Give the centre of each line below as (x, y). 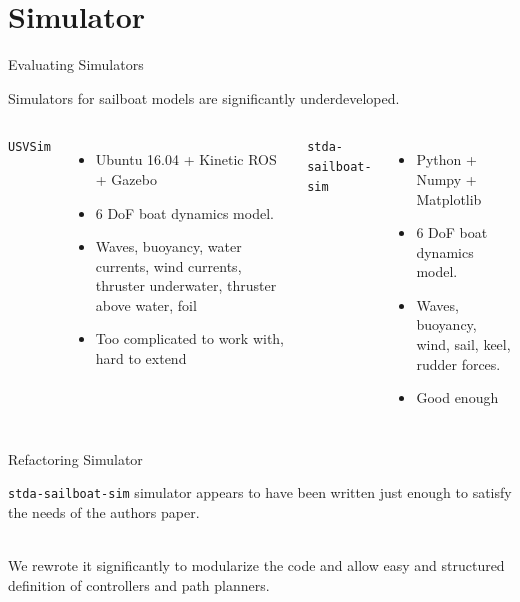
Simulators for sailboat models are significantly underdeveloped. (204, 97)
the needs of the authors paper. (104, 512)
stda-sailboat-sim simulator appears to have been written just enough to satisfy (260, 492)
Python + (446, 159)
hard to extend (141, 358)
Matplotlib (449, 198)
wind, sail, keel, (463, 344)
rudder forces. (458, 363)
